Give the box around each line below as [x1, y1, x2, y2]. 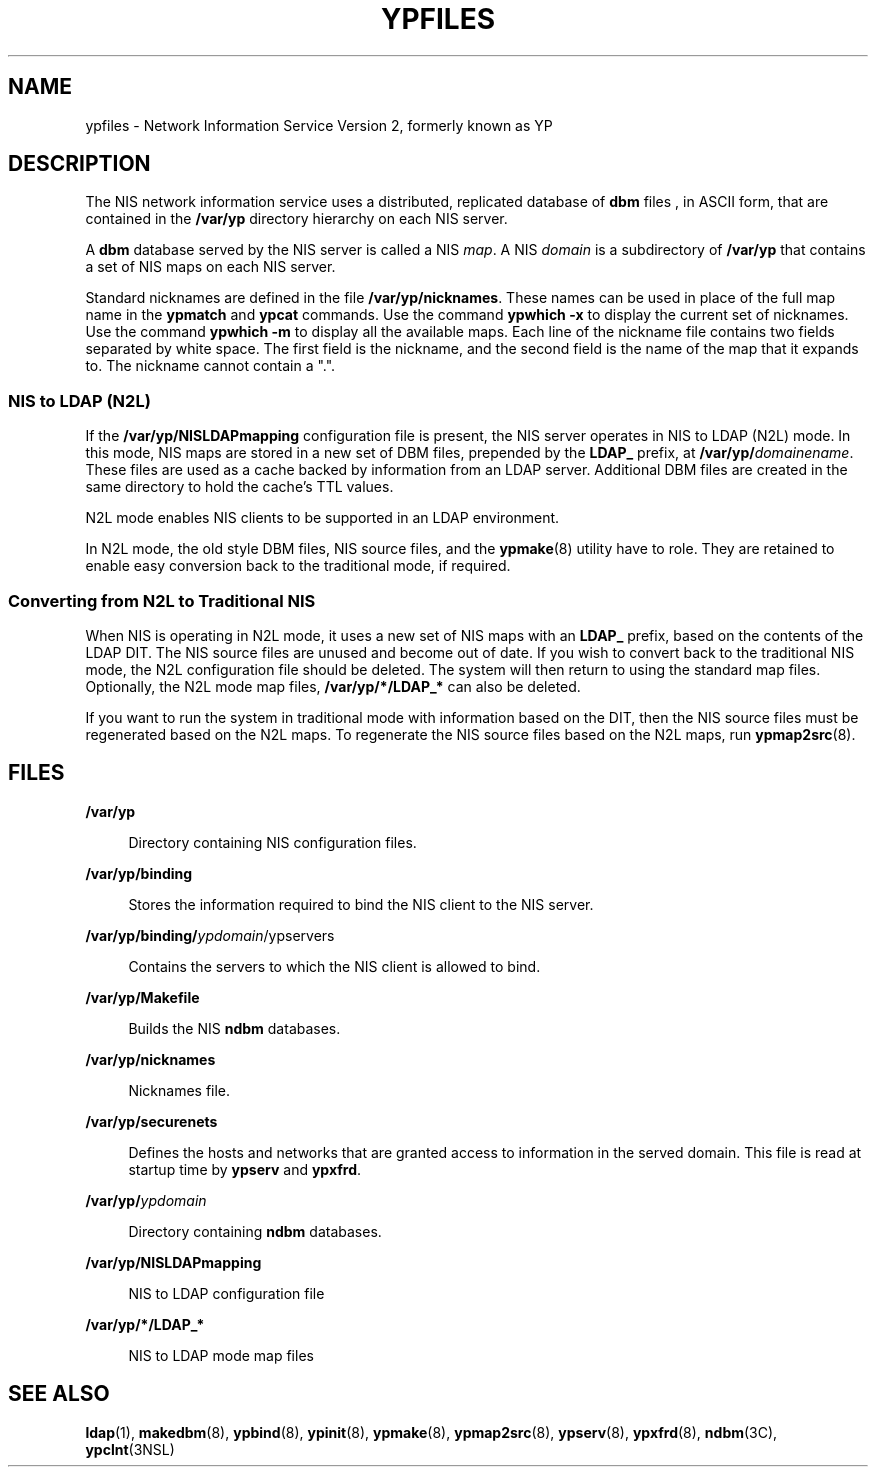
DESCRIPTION [8, 151, 151, 177]
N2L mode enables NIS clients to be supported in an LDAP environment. [85, 509, 560, 527]
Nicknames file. [128, 1081, 231, 1099]
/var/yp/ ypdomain [85, 1191, 207, 1209]
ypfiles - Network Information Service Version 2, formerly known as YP [85, 116, 553, 134]
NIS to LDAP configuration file [128, 1284, 325, 1302]
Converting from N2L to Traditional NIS [8, 590, 316, 611]
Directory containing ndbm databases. [128, 1222, 382, 1240]
